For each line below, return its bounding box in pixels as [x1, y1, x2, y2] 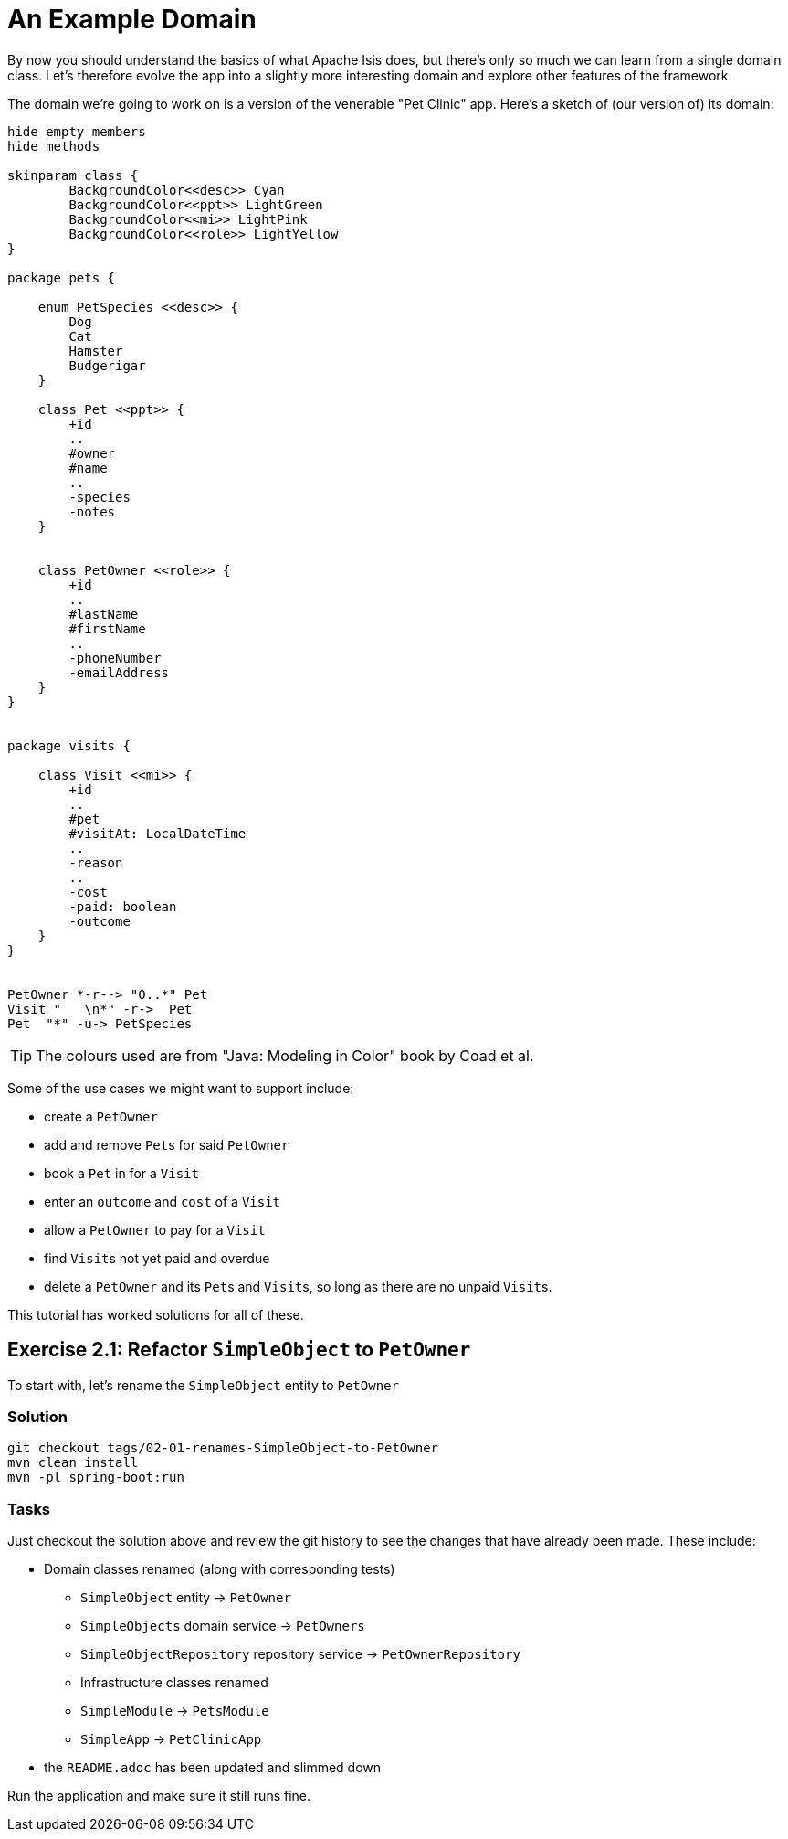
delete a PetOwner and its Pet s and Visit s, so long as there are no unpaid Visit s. [44, 1278, 552, 1294]
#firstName [68, 621, 146, 636]
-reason [68, 855, 123, 870]
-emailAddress [68, 664, 170, 680]
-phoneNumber [68, 650, 162, 665]
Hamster [68, 343, 123, 358]
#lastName [68, 606, 139, 622]
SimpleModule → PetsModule [80, 1703, 269, 1719]
